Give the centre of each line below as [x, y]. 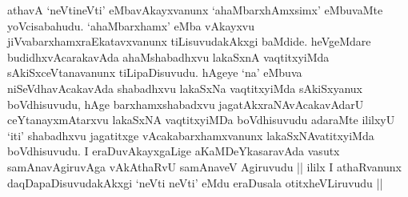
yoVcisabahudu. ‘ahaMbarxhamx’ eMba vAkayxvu [131, 25]
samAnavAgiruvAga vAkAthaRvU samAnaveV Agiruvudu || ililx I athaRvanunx [205, 166]
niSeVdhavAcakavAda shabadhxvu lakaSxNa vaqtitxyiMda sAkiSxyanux [185, 88]
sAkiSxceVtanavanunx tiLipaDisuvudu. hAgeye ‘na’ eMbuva [155, 72]
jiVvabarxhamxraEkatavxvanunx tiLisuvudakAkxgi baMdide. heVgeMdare [189, 41]
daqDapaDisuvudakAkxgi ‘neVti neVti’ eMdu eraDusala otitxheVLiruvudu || [195, 182]
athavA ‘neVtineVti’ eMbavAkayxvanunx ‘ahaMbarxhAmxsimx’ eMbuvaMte [195, 10]
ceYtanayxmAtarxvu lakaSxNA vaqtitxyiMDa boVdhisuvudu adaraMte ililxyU [201, 120]
